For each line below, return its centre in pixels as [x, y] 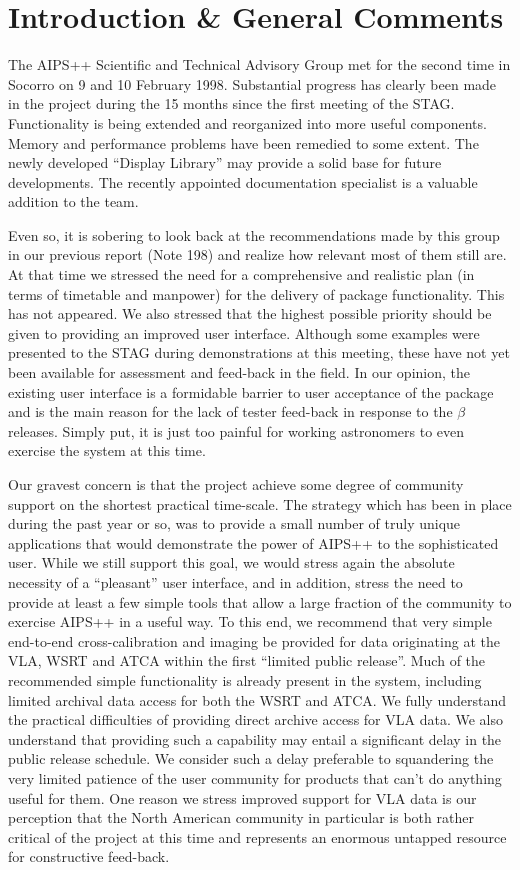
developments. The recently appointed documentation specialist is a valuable [243, 181]
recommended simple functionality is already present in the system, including [245, 679]
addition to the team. [73, 201]
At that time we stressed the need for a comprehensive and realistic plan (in [241, 274]
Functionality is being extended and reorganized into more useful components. [247, 122]
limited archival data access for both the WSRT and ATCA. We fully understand [257, 699]
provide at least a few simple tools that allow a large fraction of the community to [260, 601]
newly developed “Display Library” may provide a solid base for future [225, 162]
